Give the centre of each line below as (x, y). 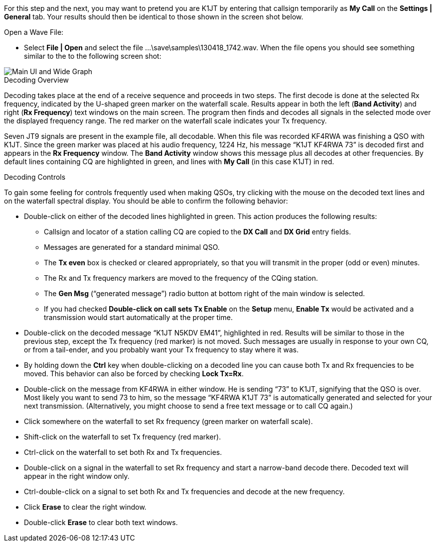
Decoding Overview (36, 80)
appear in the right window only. (77, 476)
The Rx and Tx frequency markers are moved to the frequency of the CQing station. (181, 278)
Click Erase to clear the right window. (85, 507)
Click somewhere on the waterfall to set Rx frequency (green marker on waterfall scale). (168, 421)
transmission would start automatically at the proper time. (138, 317)
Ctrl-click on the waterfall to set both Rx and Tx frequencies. (123, 452)
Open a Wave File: (34, 32)
